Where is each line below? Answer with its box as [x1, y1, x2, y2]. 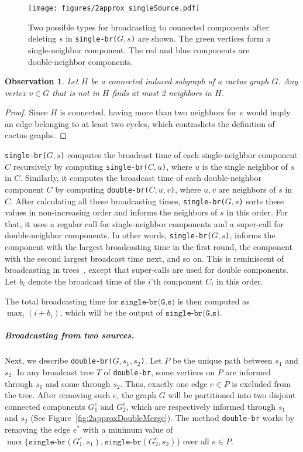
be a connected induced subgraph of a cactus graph [91, 75, 269, 87]
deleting [28, 32, 57, 44]
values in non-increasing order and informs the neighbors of [5, 206, 218, 218]
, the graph [116, 389, 157, 401]
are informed [225, 365, 271, 378]
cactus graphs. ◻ [5, 129, 67, 141]
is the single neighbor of [202, 160, 288, 172]
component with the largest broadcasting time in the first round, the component [5, 241, 292, 253]
